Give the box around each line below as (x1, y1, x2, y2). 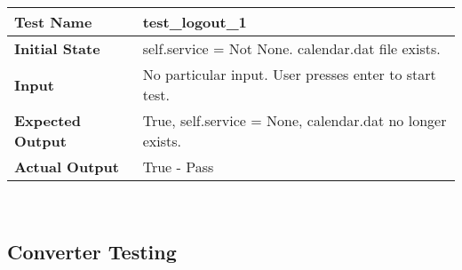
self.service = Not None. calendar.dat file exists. (142, 38, 441, 59)
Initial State (14, 38, 100, 59)
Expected (14, 110, 81, 131)
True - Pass (142, 156, 214, 177)
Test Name (14, 12, 92, 32)
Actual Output (14, 156, 119, 177)
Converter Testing (7, 237, 177, 265)
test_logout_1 (142, 12, 247, 32)
